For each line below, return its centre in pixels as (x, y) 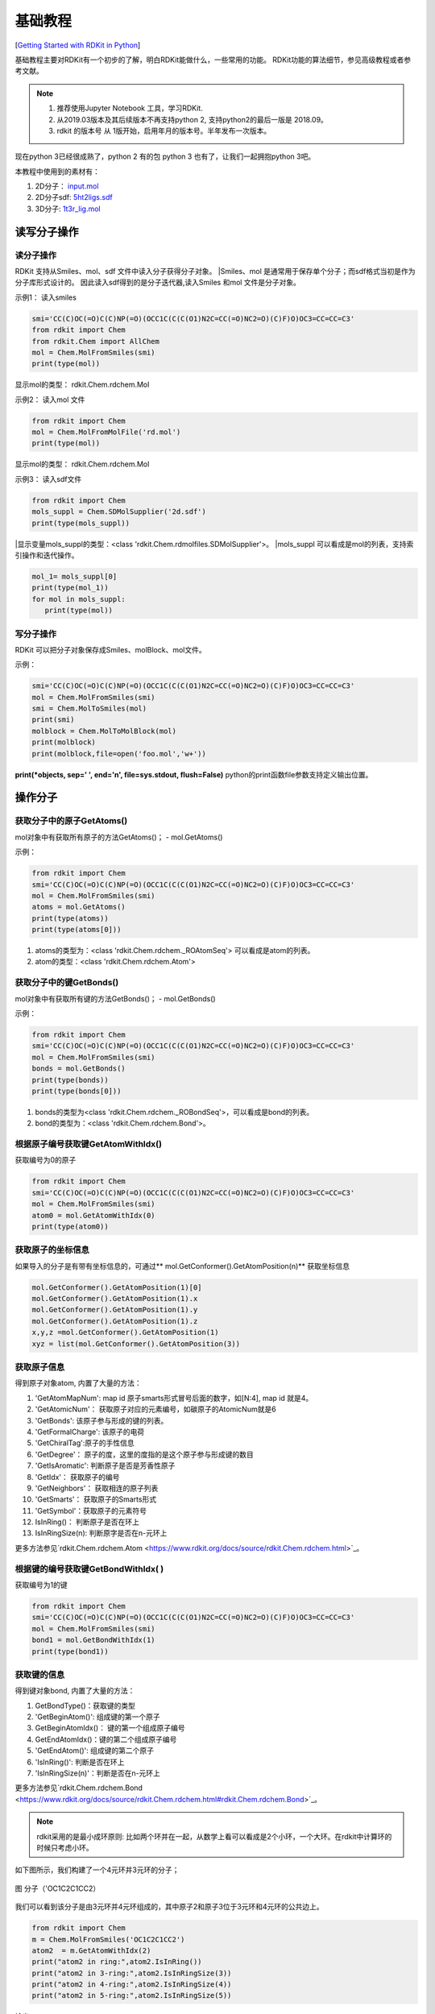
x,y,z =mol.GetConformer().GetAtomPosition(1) (125, 1332)
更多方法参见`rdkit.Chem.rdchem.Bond (79, 1788)
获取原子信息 (40, 1367)
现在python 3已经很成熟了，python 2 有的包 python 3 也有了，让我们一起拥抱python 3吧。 (165, 156)
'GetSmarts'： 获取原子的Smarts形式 (96, 1499)
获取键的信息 (40, 1674)
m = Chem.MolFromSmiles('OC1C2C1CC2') (108, 1939)
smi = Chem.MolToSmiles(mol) (89, 709)
